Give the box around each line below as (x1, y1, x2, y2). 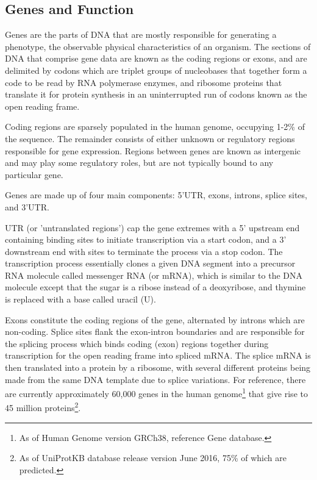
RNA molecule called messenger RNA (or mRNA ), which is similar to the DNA (5, 268, 303, 281)
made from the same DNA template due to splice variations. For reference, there (5, 373, 306, 385)
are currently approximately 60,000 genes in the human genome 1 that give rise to (5, 385, 308, 399)
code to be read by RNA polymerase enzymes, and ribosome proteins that (5, 76, 282, 88)
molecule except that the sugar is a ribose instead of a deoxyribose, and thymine (5, 281, 306, 293)
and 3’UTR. (5, 200, 49, 213)
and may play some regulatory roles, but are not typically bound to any (5, 156, 274, 169)
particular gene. (5, 168, 63, 181)
